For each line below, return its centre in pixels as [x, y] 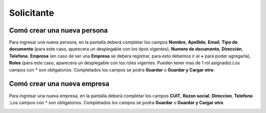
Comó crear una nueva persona [58, 30]
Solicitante [32, 13]
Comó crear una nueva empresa [59, 84]
